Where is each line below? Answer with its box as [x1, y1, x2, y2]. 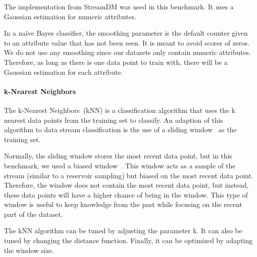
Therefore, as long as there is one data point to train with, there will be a [4, 56, 228, 67]
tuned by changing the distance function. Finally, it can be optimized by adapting [4, 235, 253, 246]
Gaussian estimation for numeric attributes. [4, 11, 137, 21]
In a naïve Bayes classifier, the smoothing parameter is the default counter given [4, 28, 248, 38]
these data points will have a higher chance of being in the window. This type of [4, 189, 248, 200]
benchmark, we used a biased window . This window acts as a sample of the [4, 160, 236, 170]
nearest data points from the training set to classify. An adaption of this [4, 114, 223, 125]
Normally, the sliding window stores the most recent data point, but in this [4, 151, 232, 161]
